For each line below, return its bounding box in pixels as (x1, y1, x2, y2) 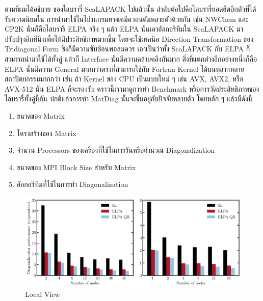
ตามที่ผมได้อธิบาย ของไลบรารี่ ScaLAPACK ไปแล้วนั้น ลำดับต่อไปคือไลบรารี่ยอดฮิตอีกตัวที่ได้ (5, 4, 256, 14)
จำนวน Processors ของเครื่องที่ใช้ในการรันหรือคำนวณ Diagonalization (16, 145, 215, 155)
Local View (25, 289, 60, 299)
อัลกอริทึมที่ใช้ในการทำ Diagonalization (16, 179, 128, 189)
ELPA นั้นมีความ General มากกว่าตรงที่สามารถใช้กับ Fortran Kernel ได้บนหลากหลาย (5, 63, 244, 74)
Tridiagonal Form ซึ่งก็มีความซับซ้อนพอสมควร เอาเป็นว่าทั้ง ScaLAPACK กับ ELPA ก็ (5, 43, 250, 54)
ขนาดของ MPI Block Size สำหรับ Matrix (16, 161, 136, 172)
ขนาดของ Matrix (16, 110, 65, 121)
